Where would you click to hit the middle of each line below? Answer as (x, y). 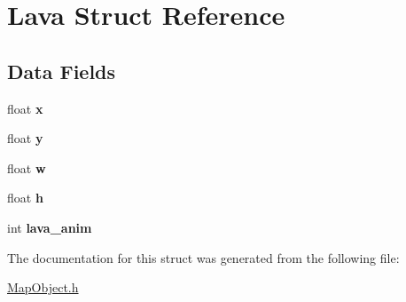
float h (25, 198)
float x (25, 108)
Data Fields (62, 71)
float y (25, 138)
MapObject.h (43, 287)
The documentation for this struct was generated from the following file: (203, 257)
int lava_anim (50, 227)
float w (27, 167)
